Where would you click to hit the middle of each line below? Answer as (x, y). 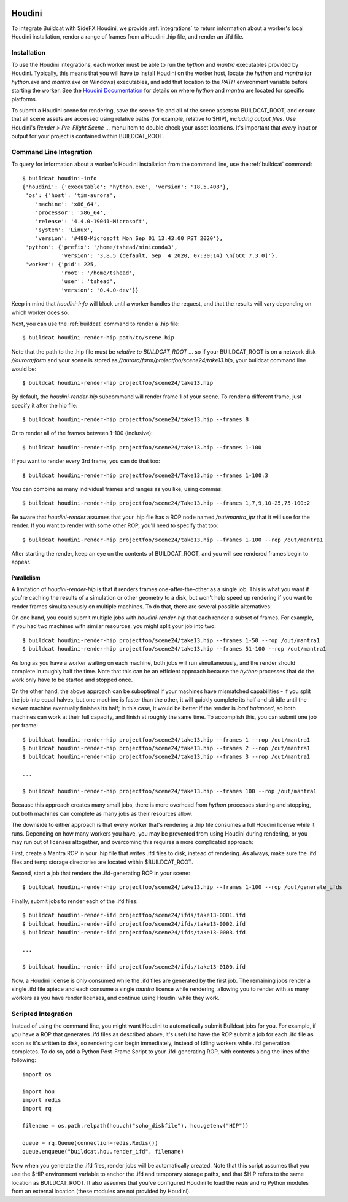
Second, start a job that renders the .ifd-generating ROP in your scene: (101, 873)
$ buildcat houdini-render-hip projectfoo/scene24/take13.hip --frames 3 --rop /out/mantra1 (166, 757)
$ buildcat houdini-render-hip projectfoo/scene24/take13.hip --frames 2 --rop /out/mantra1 (166, 748)
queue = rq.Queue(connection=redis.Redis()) (91, 1143)
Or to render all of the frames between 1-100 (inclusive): (82, 433)
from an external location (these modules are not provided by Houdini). (101, 1191)
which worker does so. (40, 312)
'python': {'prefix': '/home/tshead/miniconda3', (102, 247)
